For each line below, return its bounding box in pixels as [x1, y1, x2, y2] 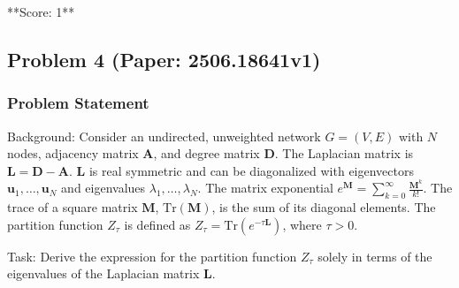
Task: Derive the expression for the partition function [7, 246, 297, 265]
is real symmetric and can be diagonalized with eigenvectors [88, 161, 414, 179]
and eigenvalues [61, 178, 146, 197]
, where [282, 215, 322, 233]
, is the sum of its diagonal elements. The [211, 198, 436, 216]
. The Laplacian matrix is [274, 144, 414, 163]
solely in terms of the [317, 246, 432, 265]
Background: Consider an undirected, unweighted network [7, 126, 321, 145]
